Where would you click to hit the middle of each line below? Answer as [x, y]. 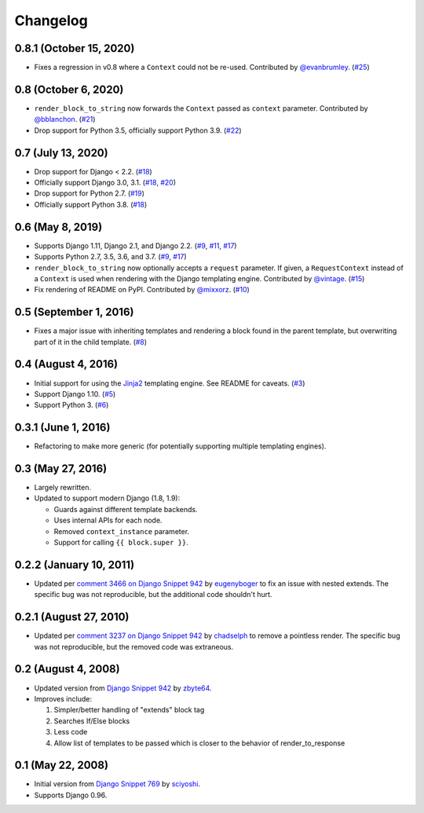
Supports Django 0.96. [71, 795]
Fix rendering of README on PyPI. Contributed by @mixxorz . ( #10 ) [142, 290]
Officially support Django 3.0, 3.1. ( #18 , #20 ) [105, 183]
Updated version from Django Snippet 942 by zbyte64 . [123, 688]
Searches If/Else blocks [92, 721]
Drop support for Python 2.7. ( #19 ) [90, 193]
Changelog [51, 20]
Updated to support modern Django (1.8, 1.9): [107, 498]
